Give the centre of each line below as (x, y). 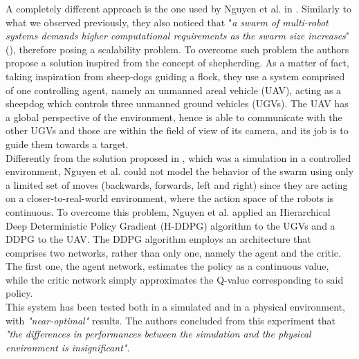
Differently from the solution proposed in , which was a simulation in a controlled (178, 157)
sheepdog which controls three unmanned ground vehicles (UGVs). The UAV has (177, 103)
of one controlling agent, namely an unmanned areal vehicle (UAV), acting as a (174, 90)
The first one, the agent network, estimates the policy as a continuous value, (167, 266)
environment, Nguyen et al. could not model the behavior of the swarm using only (180, 171)
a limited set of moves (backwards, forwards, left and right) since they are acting (177, 184)
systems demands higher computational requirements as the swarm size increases (176, 36)
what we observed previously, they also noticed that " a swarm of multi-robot (167, 22)
